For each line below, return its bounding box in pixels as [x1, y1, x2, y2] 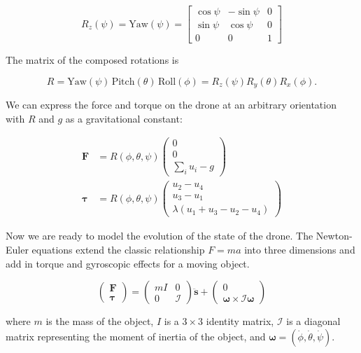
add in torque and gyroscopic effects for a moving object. [6, 256, 250, 270]
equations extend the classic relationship [31, 242, 205, 257]
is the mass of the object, [45, 314, 154, 328]
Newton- [316, 228, 353, 243]
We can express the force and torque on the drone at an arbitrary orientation [6, 97, 337, 112]
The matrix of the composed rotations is [6, 53, 179, 67]
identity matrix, [206, 314, 274, 328]
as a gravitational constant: [65, 111, 183, 125]
